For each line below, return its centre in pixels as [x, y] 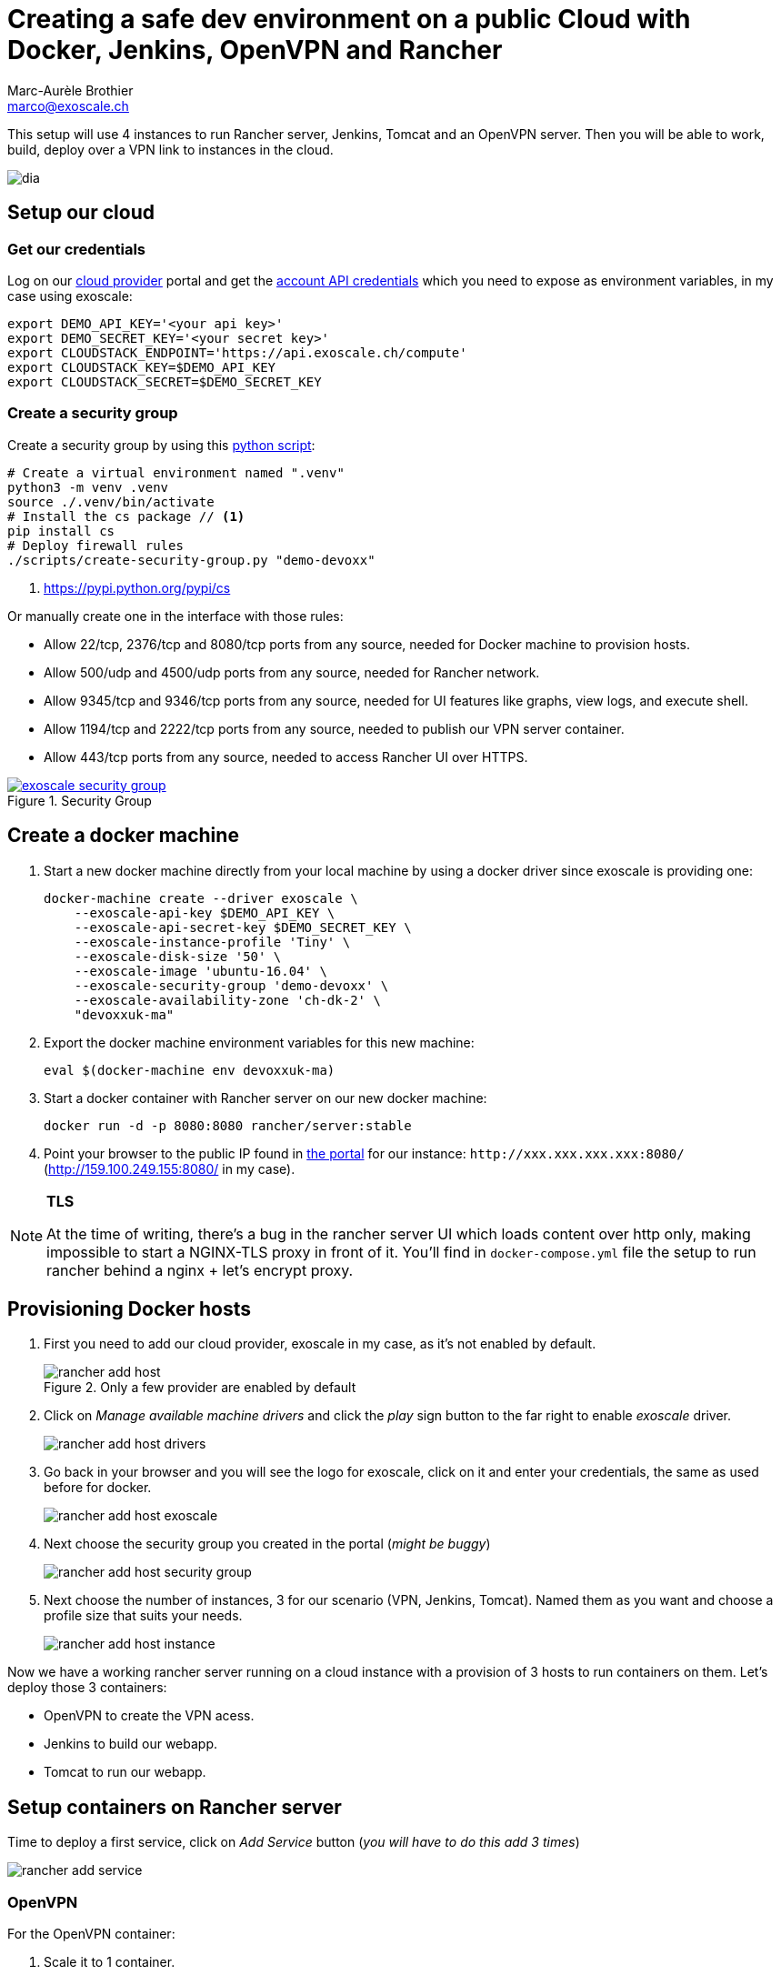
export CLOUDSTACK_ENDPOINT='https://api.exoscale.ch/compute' [237, 352]
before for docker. [98, 1488]
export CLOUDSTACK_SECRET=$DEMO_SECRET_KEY [165, 381]
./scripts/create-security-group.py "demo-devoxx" [191, 560]
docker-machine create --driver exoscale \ [201, 898]
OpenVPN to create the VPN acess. [149, 1716]
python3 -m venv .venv [88, 487]
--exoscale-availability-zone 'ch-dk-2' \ [227, 1000]
